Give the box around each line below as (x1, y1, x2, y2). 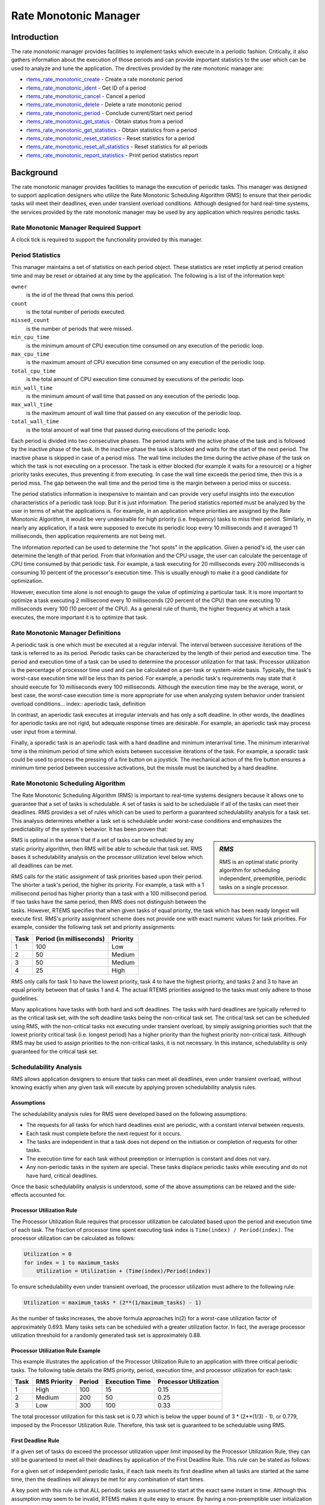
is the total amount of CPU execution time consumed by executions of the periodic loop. (26, 376, 245, 383)
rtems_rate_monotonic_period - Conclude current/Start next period (26, 109, 193, 117)
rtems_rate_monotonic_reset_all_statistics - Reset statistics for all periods (26, 143, 208, 150)
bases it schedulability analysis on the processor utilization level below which (11, 854, 203, 861)
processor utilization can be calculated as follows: (11, 1235, 135, 1242)
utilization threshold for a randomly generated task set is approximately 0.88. (11, 1331, 202, 1339)
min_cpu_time (11, 334, 50, 341)
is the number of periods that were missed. (26, 325, 133, 332)
